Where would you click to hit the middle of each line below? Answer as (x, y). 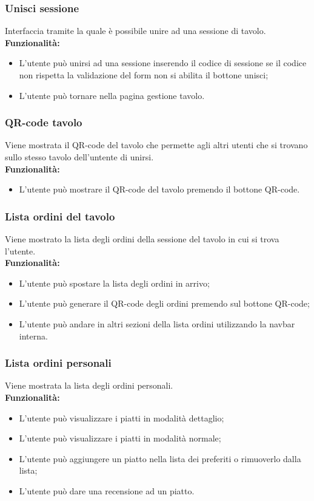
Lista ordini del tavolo (60, 216)
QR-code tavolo (44, 122)
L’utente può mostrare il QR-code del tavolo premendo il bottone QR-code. (159, 189)
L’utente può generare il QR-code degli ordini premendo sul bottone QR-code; (164, 303)
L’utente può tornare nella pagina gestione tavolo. (112, 95)
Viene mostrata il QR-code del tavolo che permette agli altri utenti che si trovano (156, 145)
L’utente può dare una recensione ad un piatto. (107, 490)
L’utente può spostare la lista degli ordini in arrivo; (114, 283)
